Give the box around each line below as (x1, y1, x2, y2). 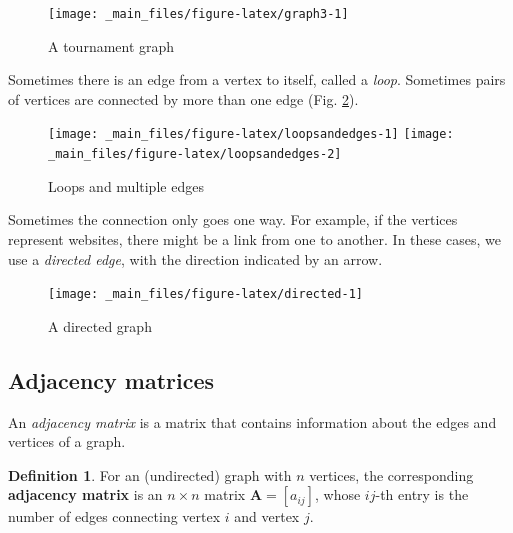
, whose (315, 484, 361, 505)
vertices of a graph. (8, 431, 126, 452)
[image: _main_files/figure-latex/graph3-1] (48, 7, 349, 21)
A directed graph (48, 315, 152, 336)
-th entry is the (375, 484, 469, 505)
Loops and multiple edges (48, 175, 204, 196)
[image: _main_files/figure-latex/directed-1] (48, 287, 363, 302)
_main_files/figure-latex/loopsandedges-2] (48, 147, 342, 162)
